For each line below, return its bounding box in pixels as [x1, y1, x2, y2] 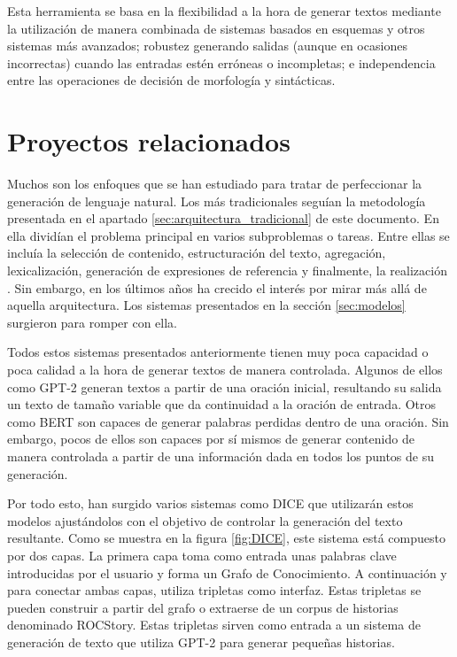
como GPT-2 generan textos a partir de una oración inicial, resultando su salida [7, 377, 442, 396]
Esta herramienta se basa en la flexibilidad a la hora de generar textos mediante [7, 2, 441, 19]
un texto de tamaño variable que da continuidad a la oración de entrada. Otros [7, 395, 437, 414]
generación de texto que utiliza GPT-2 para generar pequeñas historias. [7, 632, 395, 651]
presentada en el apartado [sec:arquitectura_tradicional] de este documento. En [7, 209, 439, 228]
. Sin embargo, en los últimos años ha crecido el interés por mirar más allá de [7, 278, 427, 297]
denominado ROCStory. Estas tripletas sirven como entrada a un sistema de [7, 615, 421, 634]
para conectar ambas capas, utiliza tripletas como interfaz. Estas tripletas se [7, 581, 422, 599]
